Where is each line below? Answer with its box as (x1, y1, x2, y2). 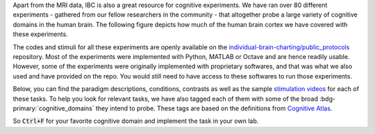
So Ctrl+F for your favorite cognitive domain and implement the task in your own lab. (12, 117, 259, 125)
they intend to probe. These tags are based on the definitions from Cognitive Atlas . (95, 104, 333, 112)
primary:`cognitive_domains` (12, 104, 94, 112)
